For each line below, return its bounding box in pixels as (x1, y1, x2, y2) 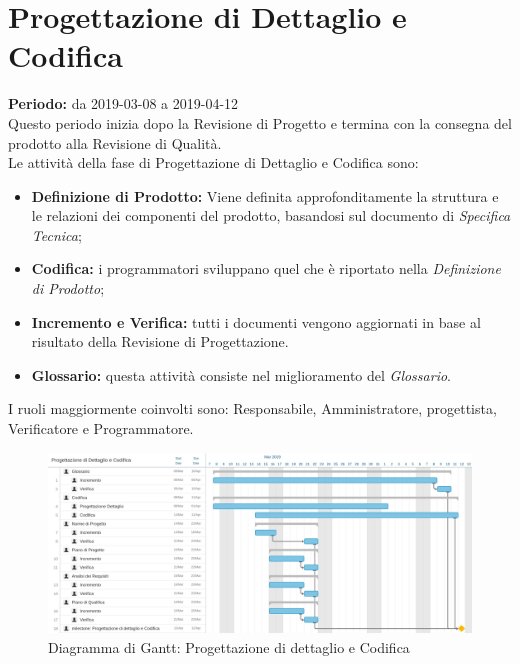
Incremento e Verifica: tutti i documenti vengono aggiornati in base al (31, 311, 481, 332)
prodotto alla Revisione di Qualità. (8, 132, 222, 153)
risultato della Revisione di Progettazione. (31, 331, 289, 352)
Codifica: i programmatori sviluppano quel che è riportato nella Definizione (31, 258, 501, 279)
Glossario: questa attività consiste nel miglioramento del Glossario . (31, 364, 451, 385)
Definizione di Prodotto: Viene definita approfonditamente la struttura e (31, 185, 499, 206)
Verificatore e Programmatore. (8, 418, 194, 439)
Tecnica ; (31, 224, 82, 245)
